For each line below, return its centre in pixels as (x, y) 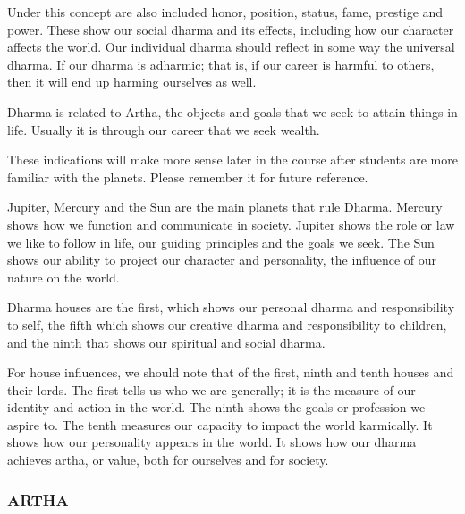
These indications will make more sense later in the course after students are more (232, 160)
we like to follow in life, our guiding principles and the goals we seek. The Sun (221, 242)
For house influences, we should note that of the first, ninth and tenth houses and (231, 372)
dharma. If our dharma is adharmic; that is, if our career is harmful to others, (221, 64)
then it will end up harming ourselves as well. (132, 82)
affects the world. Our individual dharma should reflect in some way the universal (231, 47)
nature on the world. (63, 277)
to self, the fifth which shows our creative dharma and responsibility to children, (227, 324)
